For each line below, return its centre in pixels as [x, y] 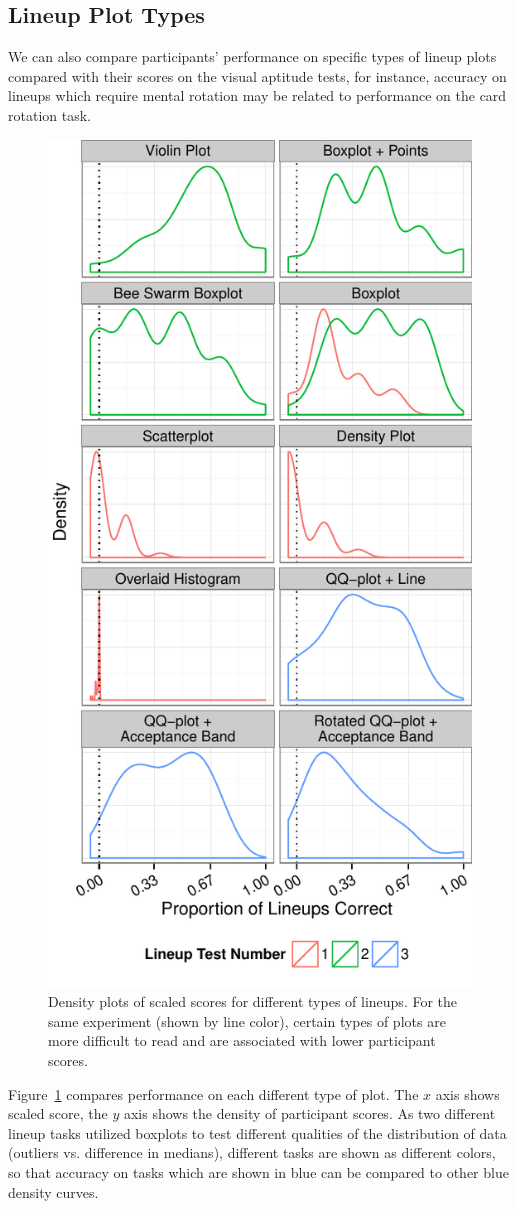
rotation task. [49, 114]
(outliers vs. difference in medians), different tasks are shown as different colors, [252, 1152]
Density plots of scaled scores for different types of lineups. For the [253, 1001]
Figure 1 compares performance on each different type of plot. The [213, 1093]
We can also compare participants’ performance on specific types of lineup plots [252, 56]
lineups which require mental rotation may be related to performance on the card [257, 95]
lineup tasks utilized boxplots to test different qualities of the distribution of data [257, 1132]
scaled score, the [58, 1113]
